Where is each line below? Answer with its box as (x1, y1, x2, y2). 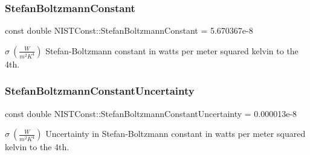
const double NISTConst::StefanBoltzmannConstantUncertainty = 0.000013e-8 (5, 107, 297, 119)
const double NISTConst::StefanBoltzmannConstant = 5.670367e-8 (5, 24, 253, 37)
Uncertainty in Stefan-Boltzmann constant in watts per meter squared (45, 127, 306, 140)
